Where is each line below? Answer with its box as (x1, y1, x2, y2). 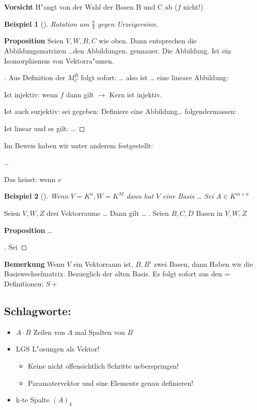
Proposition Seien (4, 35, 64, 46)
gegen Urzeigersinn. (98, 18, 158, 29)
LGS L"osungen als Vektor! (16, 343, 100, 354)
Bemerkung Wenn (4, 258, 65, 269)
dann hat (126, 191, 154, 201)
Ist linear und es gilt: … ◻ (4, 123, 85, 133)
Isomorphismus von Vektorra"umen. (4, 55, 114, 66)
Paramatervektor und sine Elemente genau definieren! (28, 377, 194, 388)
